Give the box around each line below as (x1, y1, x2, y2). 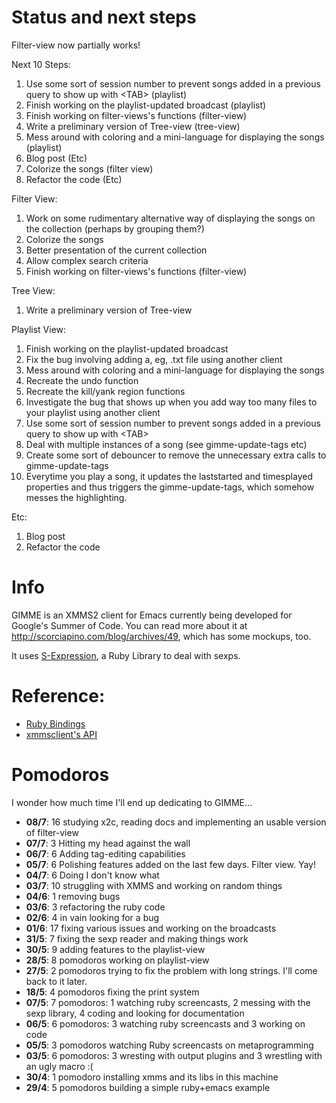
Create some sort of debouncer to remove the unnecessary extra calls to (25, 449, 327, 461)
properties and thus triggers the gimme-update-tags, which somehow (25, 481, 315, 493)
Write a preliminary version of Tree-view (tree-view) (25, 120, 241, 132)
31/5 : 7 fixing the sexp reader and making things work (25, 932, 249, 945)
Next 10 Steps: (11, 58, 71, 70)
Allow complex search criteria (25, 254, 149, 266)
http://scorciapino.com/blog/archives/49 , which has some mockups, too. (11, 630, 312, 642)
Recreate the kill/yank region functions (25, 385, 186, 397)
